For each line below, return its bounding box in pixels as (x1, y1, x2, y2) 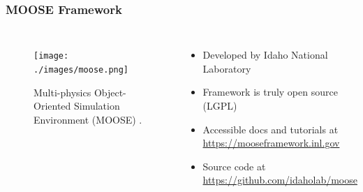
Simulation (73, 98, 120, 113)
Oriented (34, 98, 71, 113)
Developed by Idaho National (202, 47, 328, 62)
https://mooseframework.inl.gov (202, 135, 340, 150)
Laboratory (202, 61, 251, 75)
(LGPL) (202, 98, 237, 112)
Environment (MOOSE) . (34, 112, 142, 126)
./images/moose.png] (34, 64, 129, 75)
